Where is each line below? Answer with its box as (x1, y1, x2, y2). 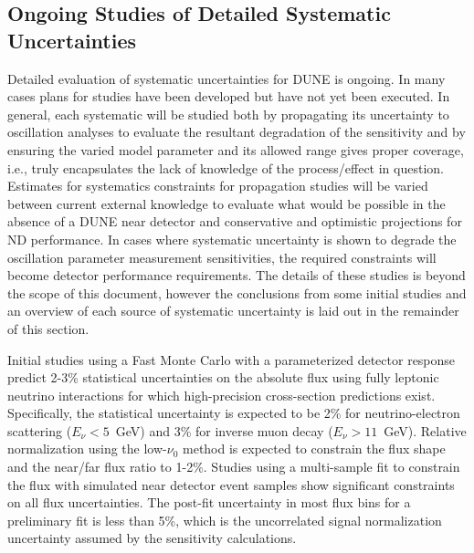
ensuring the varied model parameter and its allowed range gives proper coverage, (7, 140, 464, 159)
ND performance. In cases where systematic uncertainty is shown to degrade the (7, 229, 457, 248)
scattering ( (7, 421, 72, 440)
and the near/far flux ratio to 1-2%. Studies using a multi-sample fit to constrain (7, 457, 460, 476)
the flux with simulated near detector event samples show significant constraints (7, 475, 455, 494)
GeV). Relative (384, 421, 467, 440)
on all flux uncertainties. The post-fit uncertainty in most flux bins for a (7, 493, 411, 512)
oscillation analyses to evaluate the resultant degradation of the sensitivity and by (7, 122, 466, 141)
